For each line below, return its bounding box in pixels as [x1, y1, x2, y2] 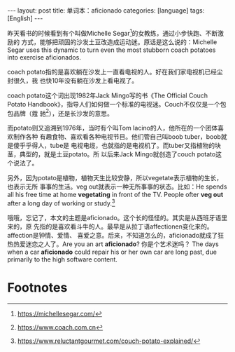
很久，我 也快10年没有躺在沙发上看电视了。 [13, 76, 138, 85]
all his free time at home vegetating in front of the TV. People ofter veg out [7, 191, 224, 199]
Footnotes [7, 280, 68, 296]
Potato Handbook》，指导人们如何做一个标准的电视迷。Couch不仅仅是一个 [7, 100, 220, 108]
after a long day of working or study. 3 [7, 198, 115, 208]
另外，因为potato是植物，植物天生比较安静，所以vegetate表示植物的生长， [7, 174, 222, 182]
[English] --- [7, 14, 43, 22]
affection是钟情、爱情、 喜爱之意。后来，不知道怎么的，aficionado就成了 [7, 231, 218, 239]
